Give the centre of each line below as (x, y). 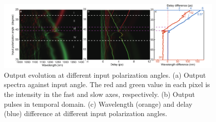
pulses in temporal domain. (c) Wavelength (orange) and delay (98, 104)
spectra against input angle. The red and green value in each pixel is (107, 84)
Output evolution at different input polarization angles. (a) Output (105, 75)
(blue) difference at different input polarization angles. (86, 113)
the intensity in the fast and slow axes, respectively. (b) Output (99, 94)
